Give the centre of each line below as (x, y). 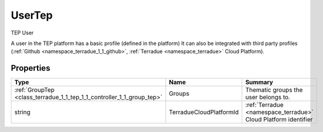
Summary (259, 82)
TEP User (22, 33)
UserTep (32, 15)
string (22, 112)
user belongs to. (268, 98)
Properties (30, 68)
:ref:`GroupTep (35, 90)
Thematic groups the (274, 90)
